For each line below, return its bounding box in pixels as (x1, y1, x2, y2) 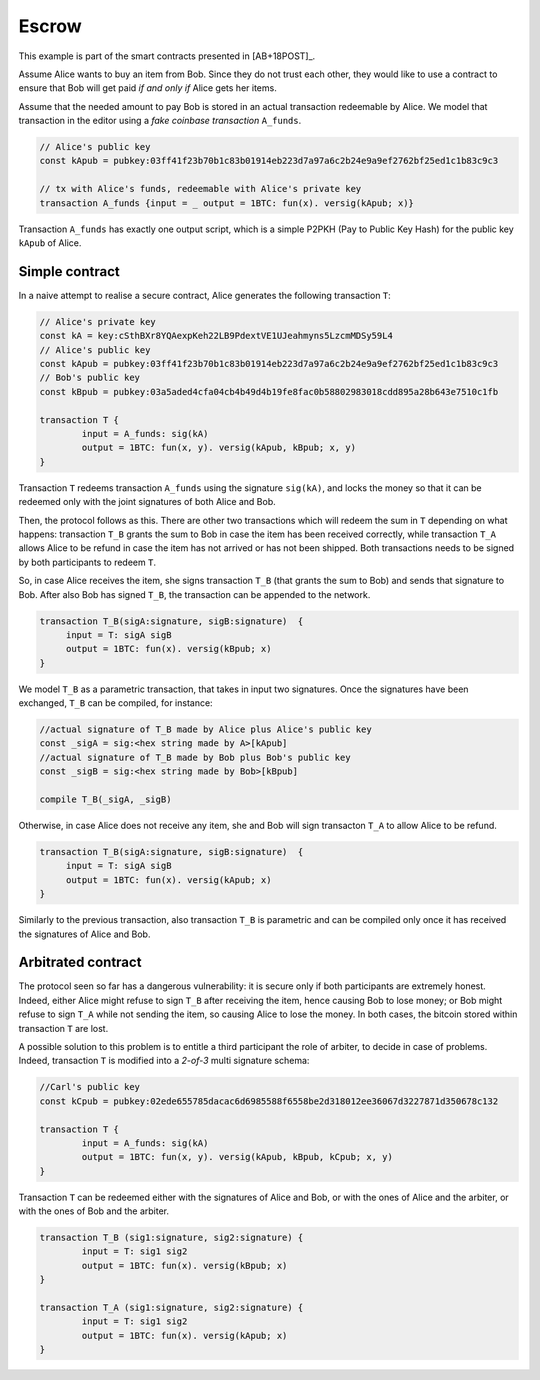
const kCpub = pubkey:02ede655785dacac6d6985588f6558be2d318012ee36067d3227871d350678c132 (39, 1095, 499, 1107)
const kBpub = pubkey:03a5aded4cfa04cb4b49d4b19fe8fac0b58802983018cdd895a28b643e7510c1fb (39, 386, 499, 397)
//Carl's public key (39, 1081, 140, 1093)
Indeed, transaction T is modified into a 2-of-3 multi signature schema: (18, 1055, 310, 1067)
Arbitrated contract (18, 954, 142, 971)
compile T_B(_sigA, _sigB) (39, 794, 172, 805)
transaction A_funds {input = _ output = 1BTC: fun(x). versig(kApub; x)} (39, 197, 415, 209)
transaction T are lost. (18, 1022, 109, 1034)
